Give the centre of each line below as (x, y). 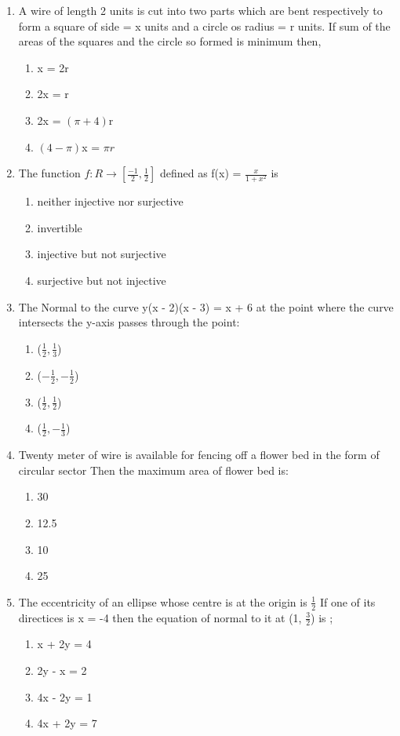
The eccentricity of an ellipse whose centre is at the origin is (163, 601)
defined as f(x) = (200, 173)
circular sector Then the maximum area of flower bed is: (153, 470)
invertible (60, 227)
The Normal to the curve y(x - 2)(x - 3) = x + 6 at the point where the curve (206, 306)
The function (49, 173)
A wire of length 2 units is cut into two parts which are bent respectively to (200, 10)
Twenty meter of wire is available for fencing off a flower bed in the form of (199, 455)
